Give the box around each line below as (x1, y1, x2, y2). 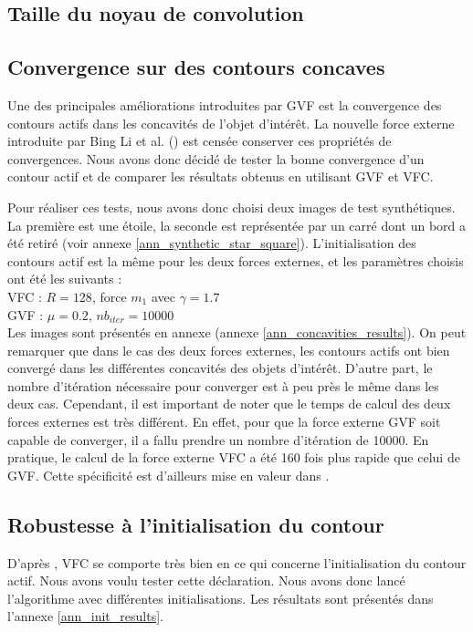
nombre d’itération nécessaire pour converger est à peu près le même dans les (7, 376, 439, 395)
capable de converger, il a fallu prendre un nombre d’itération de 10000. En (7, 430, 429, 449)
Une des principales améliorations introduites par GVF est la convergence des (7, 95, 442, 114)
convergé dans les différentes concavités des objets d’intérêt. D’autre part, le (7, 358, 433, 378)
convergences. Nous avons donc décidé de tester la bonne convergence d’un (7, 149, 425, 168)
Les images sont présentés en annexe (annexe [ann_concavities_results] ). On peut (7, 323, 467, 342)
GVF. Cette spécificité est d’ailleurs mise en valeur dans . (7, 465, 330, 484)
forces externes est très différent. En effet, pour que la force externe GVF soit (7, 412, 441, 431)
